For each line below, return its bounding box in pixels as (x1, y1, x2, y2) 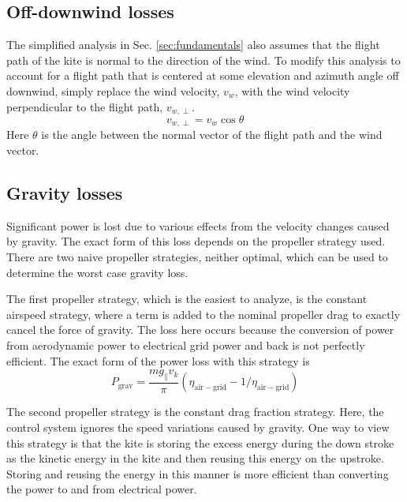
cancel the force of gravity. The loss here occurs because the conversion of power (6, 321, 394, 338)
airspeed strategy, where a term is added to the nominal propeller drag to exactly (6, 305, 401, 322)
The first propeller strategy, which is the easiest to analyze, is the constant (6, 290, 368, 307)
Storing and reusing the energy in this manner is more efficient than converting (6, 465, 389, 481)
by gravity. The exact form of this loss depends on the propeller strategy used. (6, 233, 386, 249)
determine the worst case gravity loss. (6, 264, 189, 280)
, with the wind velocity (234, 82, 350, 99)
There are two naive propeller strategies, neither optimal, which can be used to (6, 249, 388, 265)
